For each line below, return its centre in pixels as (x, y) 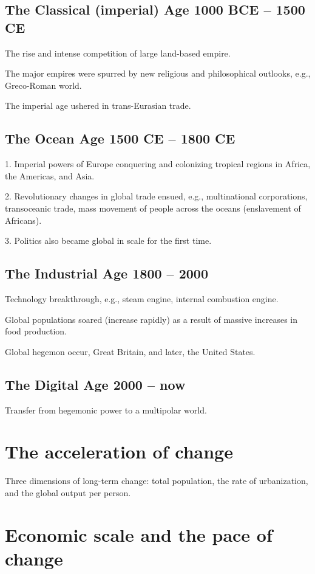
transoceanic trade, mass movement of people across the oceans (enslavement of (153, 208)
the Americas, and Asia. (50, 175)
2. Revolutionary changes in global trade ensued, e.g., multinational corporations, (156, 196)
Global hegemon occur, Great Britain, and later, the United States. (130, 351)
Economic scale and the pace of (139, 534)
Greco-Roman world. (43, 85)
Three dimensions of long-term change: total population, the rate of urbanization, (157, 481)
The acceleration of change (119, 451)
